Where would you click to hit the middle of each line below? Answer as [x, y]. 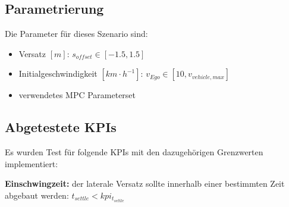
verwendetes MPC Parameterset [77, 95]
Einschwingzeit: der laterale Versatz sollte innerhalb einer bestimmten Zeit [145, 184]
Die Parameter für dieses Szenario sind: [76, 34]
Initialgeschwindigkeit [58, 73]
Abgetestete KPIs [61, 127]
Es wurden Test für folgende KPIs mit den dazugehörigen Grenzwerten [134, 152]
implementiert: [32, 163]
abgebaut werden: [37, 195]
